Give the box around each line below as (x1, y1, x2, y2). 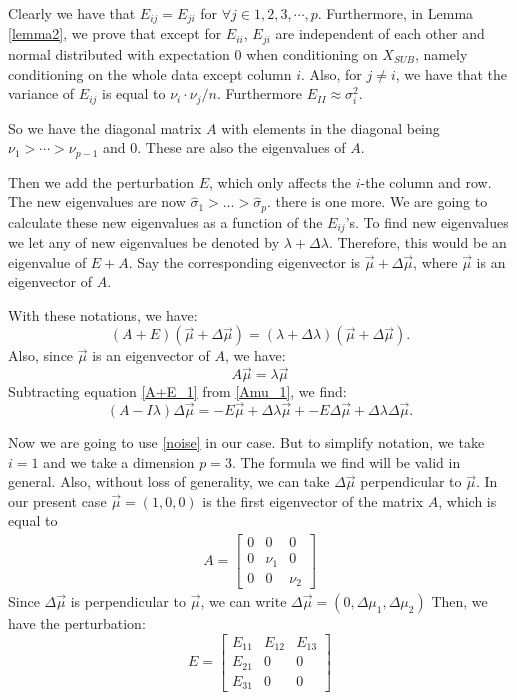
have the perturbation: (8, 613, 146, 634)
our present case (8, 490, 107, 511)
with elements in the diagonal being (221, 117, 440, 138)
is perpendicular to (70, 591, 186, 612)
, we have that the (395, 63, 507, 84)
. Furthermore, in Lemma (317, 3, 474, 23)
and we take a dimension (43, 451, 195, 472)
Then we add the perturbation (8, 171, 194, 192)
